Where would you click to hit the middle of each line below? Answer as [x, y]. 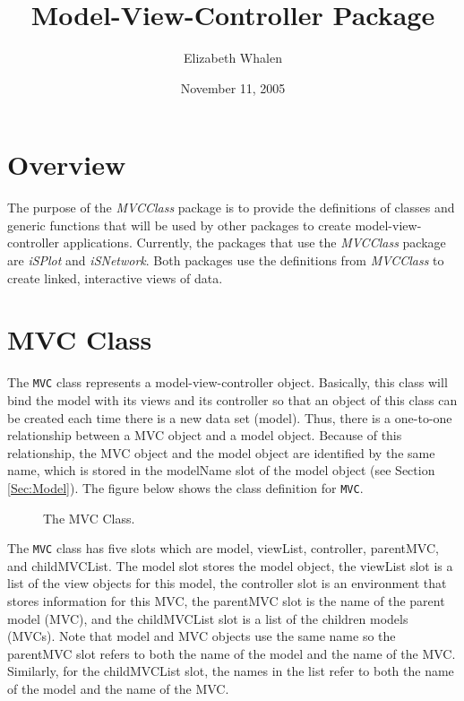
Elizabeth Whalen [233, 58]
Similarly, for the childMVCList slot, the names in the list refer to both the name [231, 671]
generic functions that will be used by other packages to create [179, 225]
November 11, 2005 [233, 87]
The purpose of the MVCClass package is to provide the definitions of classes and [231, 208]
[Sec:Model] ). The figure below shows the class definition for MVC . [185, 487]
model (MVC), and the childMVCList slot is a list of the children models [208, 618]
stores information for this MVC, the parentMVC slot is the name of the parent [226, 601]
